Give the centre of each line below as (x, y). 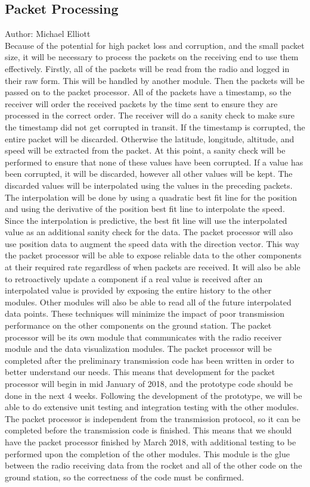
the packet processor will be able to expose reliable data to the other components (153, 255)
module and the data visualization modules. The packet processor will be (138, 349)
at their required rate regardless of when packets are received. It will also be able (153, 267)
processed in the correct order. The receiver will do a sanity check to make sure (150, 115)
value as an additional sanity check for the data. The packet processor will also (149, 232)
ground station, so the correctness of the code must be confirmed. (125, 477)
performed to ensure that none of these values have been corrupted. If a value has (154, 162)
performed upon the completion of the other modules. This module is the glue (147, 453)
